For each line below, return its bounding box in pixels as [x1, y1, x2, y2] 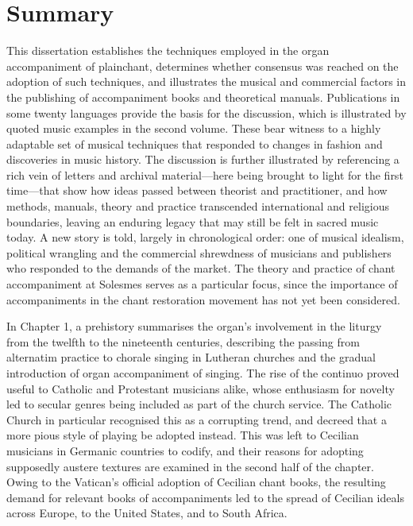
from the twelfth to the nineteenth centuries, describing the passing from [6, 333, 360, 350]
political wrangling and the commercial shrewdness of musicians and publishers [6, 244, 392, 261]
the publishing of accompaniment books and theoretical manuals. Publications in [6, 88, 400, 105]
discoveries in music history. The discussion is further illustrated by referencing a [6, 151, 399, 168]
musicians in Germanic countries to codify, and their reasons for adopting [6, 442, 364, 458]
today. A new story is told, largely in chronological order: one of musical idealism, [6, 229, 404, 246]
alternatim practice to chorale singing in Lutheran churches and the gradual [6, 349, 376, 365]
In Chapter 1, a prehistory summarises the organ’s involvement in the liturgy [6, 318, 382, 335]
